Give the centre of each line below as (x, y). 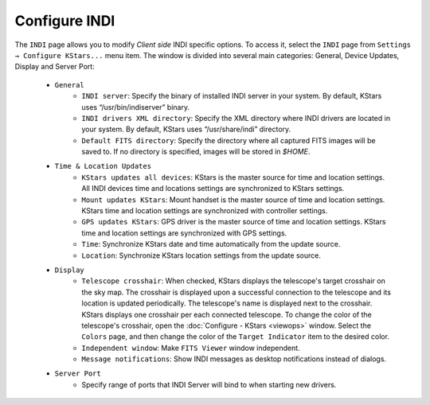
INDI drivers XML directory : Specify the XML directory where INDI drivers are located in (236, 118)
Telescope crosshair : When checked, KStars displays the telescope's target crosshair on (233, 281)
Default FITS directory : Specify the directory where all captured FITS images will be (229, 140)
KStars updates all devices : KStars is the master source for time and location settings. (233, 177)
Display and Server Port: (55, 67)
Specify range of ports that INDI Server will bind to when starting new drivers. (209, 384)
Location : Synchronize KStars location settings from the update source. (201, 255)
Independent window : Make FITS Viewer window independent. (191, 348)
